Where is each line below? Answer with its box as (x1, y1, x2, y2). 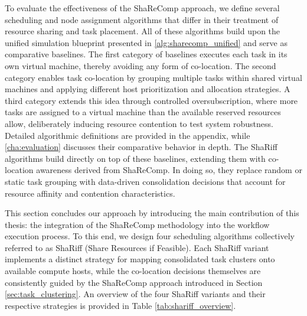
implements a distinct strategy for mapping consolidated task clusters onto (5, 253, 275, 265)
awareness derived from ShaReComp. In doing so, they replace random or (36, 164, 302, 176)
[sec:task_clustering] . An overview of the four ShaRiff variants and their (5, 288, 266, 300)
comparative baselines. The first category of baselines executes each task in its (5, 48, 288, 60)
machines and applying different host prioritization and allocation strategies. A (5, 83, 290, 95)
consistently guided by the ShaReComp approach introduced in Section (5, 276, 263, 288)
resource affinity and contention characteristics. (5, 187, 175, 199)
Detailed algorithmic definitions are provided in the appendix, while (5, 129, 250, 141)
